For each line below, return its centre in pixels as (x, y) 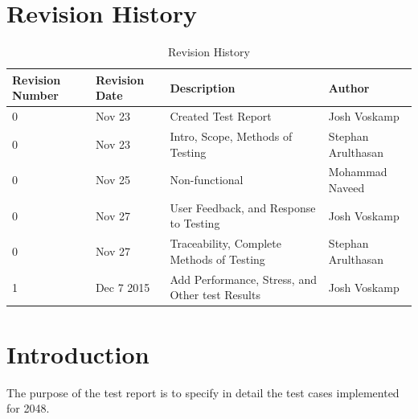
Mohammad (358, 172)
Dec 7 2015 (123, 287)
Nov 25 (113, 180)
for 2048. (28, 408)
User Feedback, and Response (243, 207)
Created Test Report (221, 116)
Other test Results (215, 295)
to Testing (195, 223)
